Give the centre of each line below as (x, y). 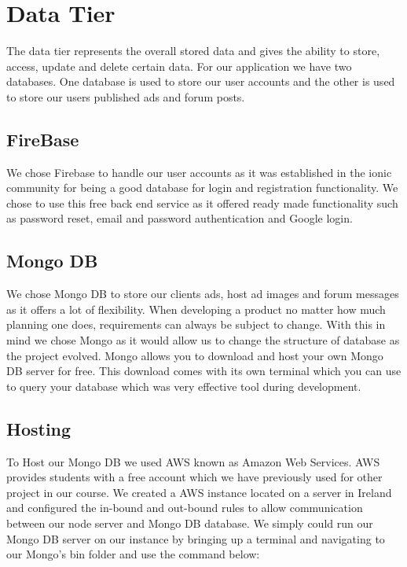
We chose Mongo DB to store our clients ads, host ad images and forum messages (203, 294)
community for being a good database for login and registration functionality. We (202, 188)
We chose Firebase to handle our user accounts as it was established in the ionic (199, 172)
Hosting (39, 428)
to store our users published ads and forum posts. (126, 96)
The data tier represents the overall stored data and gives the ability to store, (193, 51)
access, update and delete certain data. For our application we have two (179, 66)
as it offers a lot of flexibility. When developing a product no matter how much (196, 309)
